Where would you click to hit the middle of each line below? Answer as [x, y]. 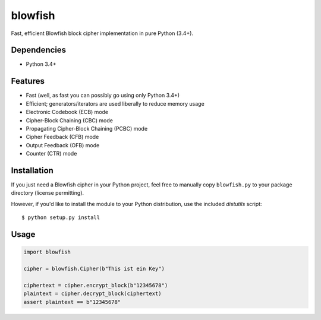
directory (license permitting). [48, 193]
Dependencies [39, 50]
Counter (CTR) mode [51, 154]
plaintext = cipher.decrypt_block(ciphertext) [92, 294]
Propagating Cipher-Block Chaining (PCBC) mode [87, 128]
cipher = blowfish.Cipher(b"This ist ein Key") [94, 268]
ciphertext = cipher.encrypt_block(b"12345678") [96, 285]
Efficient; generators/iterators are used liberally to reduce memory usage [115, 103]
